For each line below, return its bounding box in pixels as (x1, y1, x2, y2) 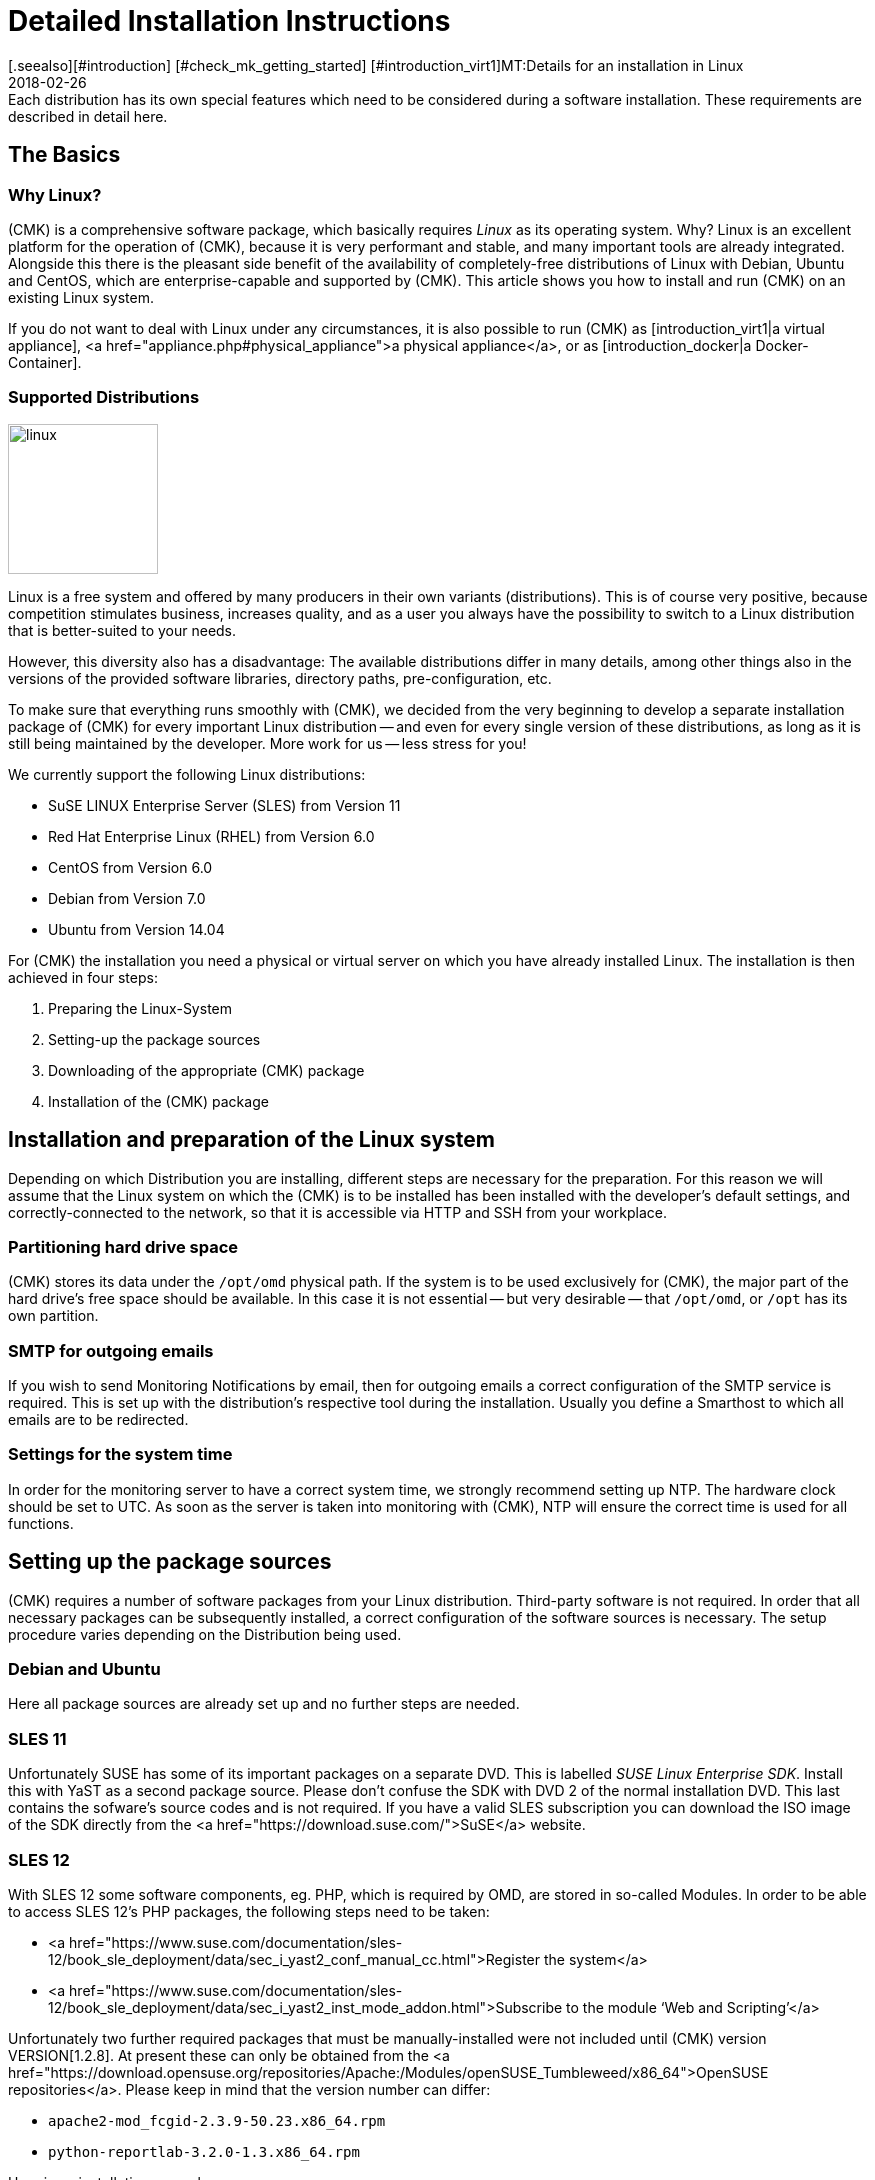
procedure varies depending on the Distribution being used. (8, 1625, 402, 1643)
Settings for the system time (8, 1444, 233, 1465)
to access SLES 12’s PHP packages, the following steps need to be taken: (8, 1902, 490, 1920)
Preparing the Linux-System (48, 999, 232, 1017)
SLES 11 (8, 1728, 67, 1749)
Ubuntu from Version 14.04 (48, 920, 225, 938)
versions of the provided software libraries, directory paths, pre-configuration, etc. (8, 669, 552, 687)
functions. (8, 1514, 74, 1532)
